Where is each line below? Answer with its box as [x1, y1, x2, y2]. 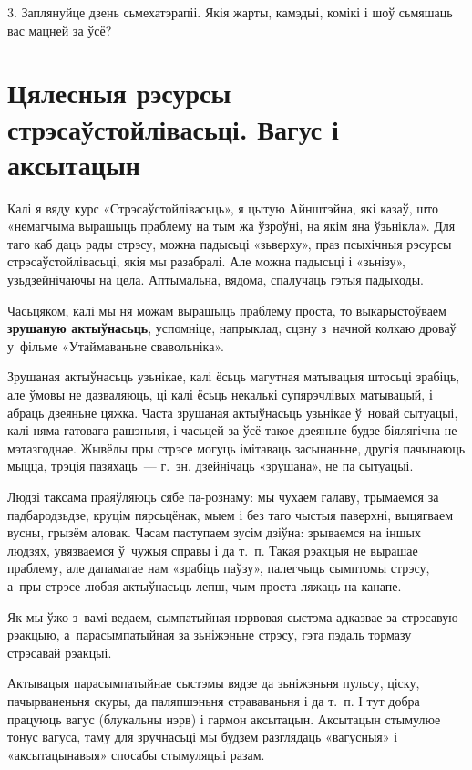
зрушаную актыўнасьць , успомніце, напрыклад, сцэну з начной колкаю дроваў [7, 318, 457, 338]
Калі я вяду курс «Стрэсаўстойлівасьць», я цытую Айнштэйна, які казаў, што [7, 198, 439, 217]
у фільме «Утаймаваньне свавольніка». [7, 336, 224, 355]
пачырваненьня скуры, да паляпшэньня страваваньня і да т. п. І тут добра [7, 691, 420, 710]
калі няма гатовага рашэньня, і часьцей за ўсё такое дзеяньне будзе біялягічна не [7, 421, 457, 440]
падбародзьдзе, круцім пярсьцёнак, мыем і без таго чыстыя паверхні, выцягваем [7, 505, 454, 524]
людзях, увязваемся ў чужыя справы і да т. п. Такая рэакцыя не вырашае [7, 540, 418, 559]
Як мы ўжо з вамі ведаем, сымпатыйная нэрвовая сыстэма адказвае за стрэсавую [7, 607, 458, 626]
